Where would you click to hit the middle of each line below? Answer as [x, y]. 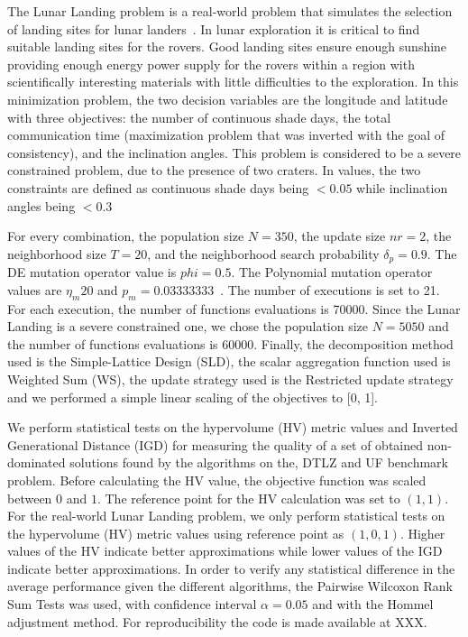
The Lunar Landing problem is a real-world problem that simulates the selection [230, 11]
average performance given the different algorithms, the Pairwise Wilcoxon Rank [230, 586]
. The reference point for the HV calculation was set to [248, 498]
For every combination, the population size [126, 236]
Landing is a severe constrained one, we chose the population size [188, 326]
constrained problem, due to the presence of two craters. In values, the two [214, 170]
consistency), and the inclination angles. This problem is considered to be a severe [234, 152]
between [30, 498]
